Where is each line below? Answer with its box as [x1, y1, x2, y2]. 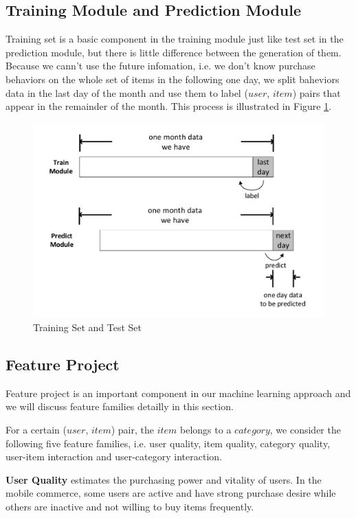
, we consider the [269, 422, 341, 436]
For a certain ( [5, 422, 67, 436]
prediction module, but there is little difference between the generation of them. [5, 45, 342, 59]
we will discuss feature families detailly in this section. [5, 399, 234, 414]
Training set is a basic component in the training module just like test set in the [5, 32, 344, 46]
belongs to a [180, 422, 232, 436]
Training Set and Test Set [33, 319, 142, 334]
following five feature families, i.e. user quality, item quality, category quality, [5, 436, 331, 450]
